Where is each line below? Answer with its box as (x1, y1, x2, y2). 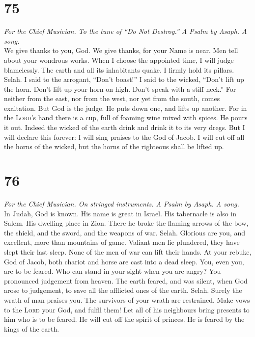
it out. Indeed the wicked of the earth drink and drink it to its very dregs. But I (4, 122, 245, 132)
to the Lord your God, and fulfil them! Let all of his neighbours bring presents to (4, 304, 250, 314)
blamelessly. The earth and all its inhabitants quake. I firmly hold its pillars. (4, 64, 234, 75)
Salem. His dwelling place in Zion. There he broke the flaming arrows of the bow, (4, 218, 249, 228)
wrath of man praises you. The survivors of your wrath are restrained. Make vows (4, 294, 250, 305)
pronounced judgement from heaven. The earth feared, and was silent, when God (4, 275, 248, 285)
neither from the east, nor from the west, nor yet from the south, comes (4, 93, 220, 104)
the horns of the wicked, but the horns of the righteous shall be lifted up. (4, 141, 224, 152)
